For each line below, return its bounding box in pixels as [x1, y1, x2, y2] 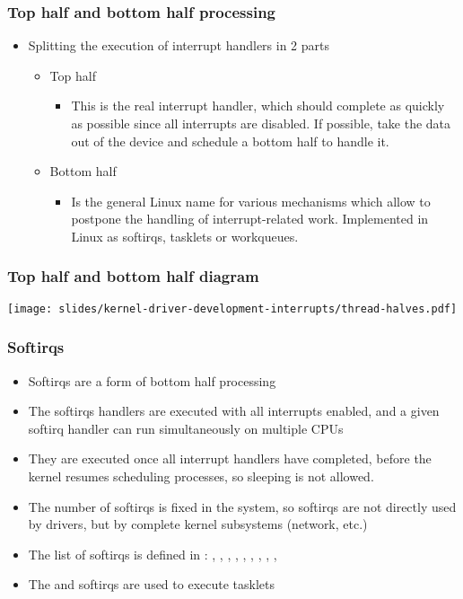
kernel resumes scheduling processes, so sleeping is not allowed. [28, 467, 374, 486]
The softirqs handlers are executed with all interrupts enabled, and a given [28, 401, 440, 420]
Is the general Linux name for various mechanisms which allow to [71, 191, 431, 210]
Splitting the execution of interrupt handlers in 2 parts [28, 36, 329, 55]
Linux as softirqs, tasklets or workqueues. [71, 226, 299, 245]
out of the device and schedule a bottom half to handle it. [71, 131, 389, 150]
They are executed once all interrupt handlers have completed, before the [28, 449, 432, 468]
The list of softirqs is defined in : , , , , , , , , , [28, 544, 277, 563]
